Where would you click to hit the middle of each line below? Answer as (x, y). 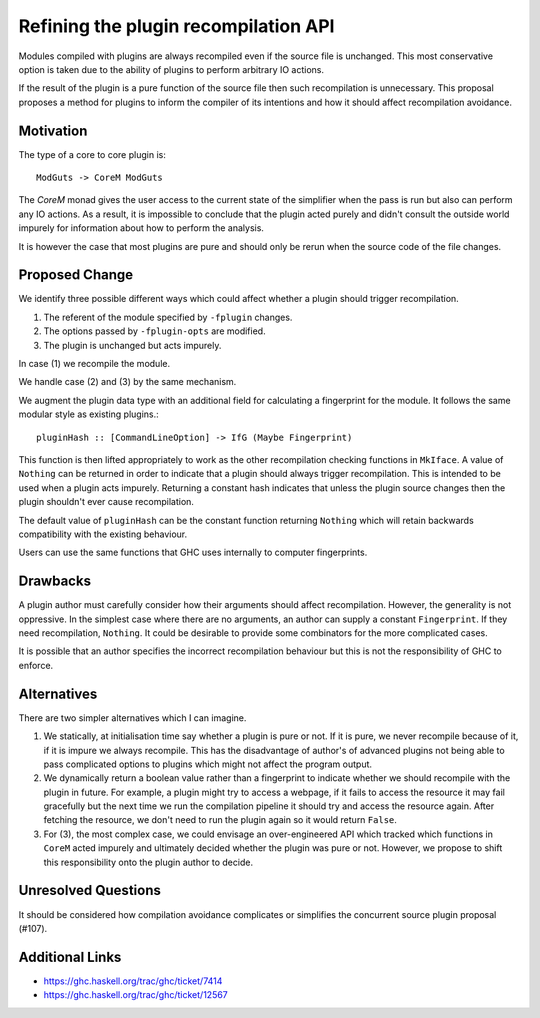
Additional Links (70, 956)
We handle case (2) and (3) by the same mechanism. (127, 382)
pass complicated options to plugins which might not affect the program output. (208, 764)
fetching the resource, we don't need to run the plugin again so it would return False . (220, 820)
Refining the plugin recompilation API (176, 26)
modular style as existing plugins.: (88, 414)
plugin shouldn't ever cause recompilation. (106, 502)
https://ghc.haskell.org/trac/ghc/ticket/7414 (133, 981)
